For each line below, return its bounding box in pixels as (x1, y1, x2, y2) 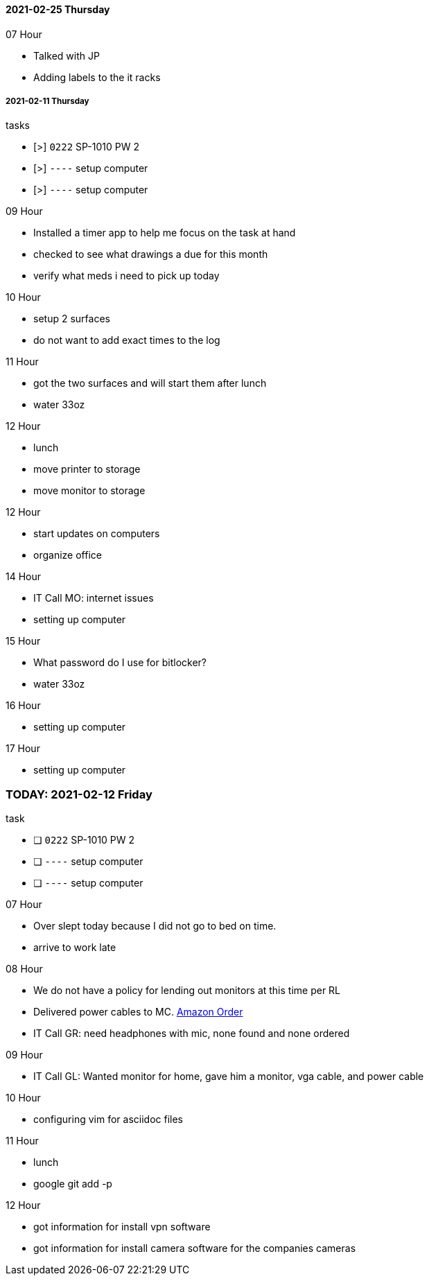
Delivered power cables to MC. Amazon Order (33, 1006, 243, 1018)
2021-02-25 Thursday (6, 3, 110, 15)
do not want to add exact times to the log (33, 334, 220, 347)
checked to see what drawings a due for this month (33, 248, 268, 261)
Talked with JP (33, 49, 100, 62)
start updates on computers (33, 528, 160, 540)
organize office (33, 549, 102, 561)
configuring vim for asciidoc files (33, 1113, 183, 1126)
